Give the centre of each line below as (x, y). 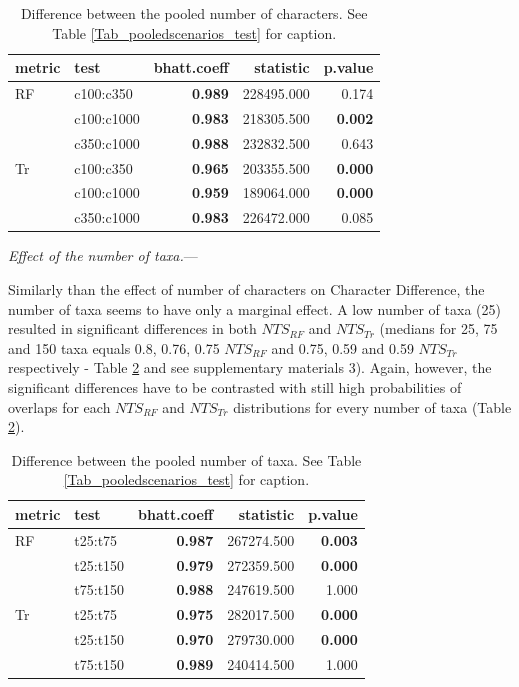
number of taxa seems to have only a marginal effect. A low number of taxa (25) (254, 308)
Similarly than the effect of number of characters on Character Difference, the (246, 288)
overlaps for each (59, 406)
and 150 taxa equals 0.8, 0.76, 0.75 (114, 347)
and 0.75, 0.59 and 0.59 (342, 347)
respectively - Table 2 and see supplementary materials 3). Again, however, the (250, 367)
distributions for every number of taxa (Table (372, 406)
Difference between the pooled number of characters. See (194, 13)
